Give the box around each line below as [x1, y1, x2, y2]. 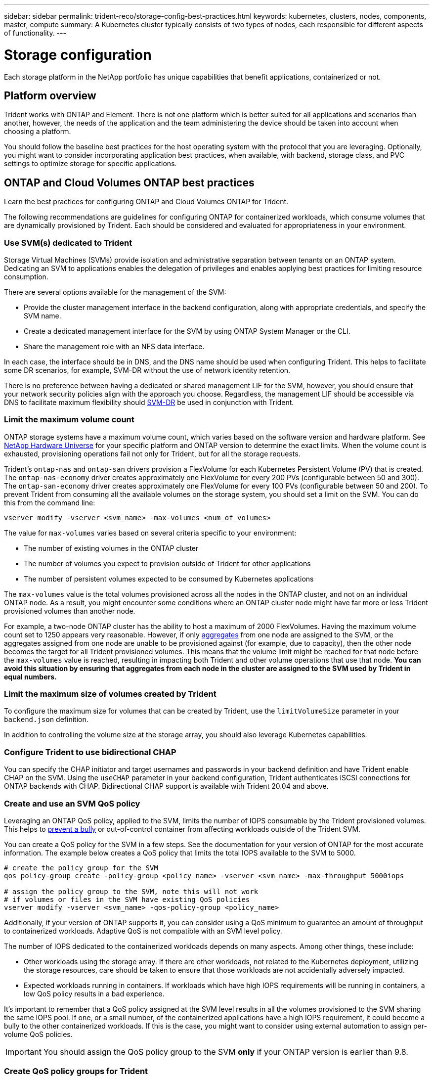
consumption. [4, 272, 48, 281]
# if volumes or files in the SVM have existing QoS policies [4, 895, 250, 903]
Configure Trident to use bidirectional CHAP [4, 747, 176, 757]
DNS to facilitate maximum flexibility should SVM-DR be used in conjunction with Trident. [4, 398, 294, 406]
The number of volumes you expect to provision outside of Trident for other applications [24, 559, 311, 568]
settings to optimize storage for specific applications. [4, 159, 177, 168]
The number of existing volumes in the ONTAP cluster [24, 543, 199, 552]
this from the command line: [4, 498, 95, 507]
